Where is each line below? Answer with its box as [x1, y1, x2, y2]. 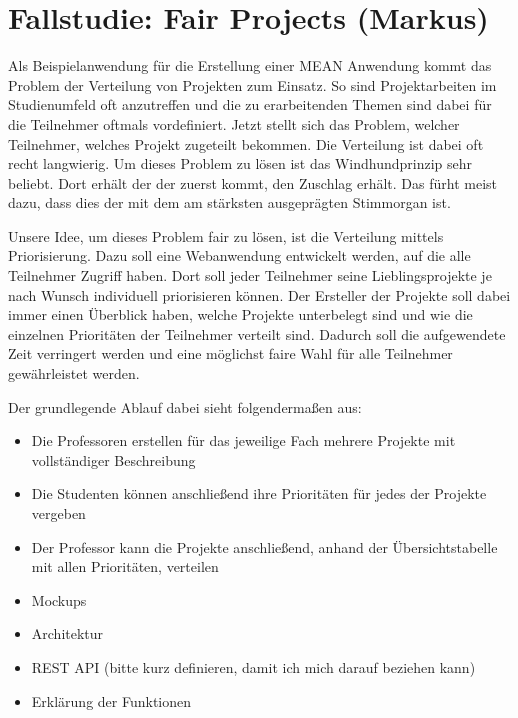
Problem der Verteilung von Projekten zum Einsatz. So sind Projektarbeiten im [8, 74, 497, 95]
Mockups [31, 589, 87, 610]
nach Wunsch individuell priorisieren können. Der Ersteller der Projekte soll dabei [8, 284, 511, 305]
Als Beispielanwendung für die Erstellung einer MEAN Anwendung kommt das [8, 55, 492, 76]
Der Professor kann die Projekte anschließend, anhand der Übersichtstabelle [31, 536, 498, 557]
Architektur [31, 623, 104, 644]
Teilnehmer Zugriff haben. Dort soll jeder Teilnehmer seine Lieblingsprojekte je [8, 265, 492, 286]
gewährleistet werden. [8, 363, 140, 384]
